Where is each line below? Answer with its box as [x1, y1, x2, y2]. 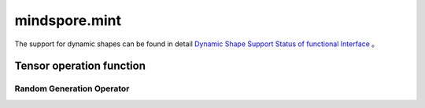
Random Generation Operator [14, 83, 130, 94]
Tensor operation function [14, 59, 146, 73]
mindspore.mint [14, 12, 122, 29]
